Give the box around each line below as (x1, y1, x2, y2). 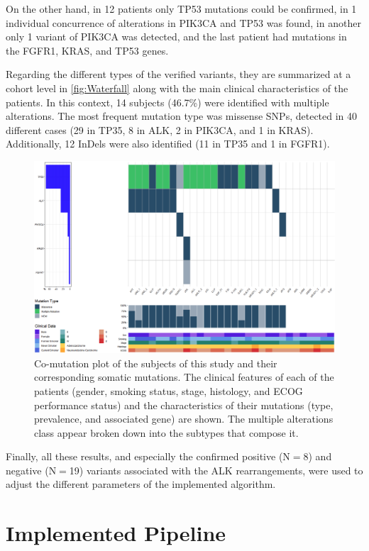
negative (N (6, 462, 57, 477)
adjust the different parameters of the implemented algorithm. (6, 477, 276, 491)
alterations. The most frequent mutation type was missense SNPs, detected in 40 (6, 108, 358, 123)
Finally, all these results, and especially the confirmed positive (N (6, 449, 290, 464)
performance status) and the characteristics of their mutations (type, (34, 397, 334, 412)
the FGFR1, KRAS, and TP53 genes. (6, 43, 169, 57)
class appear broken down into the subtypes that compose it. (34, 425, 299, 440)
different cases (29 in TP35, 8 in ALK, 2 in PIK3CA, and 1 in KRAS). (6, 122, 314, 137)
